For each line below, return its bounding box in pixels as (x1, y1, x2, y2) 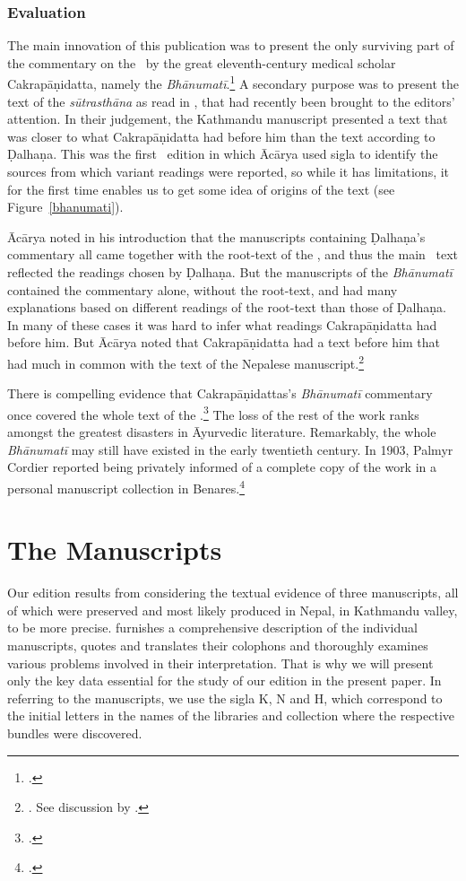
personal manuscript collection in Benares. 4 (7, 475, 245, 497)
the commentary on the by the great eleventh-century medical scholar (7, 53, 396, 72)
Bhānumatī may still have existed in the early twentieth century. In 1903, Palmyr (7, 440, 453, 458)
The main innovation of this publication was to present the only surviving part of (7, 36, 454, 55)
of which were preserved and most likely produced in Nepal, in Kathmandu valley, (7, 600, 458, 619)
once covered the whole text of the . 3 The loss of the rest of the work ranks (7, 402, 419, 423)
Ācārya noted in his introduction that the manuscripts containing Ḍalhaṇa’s (7, 227, 426, 246)
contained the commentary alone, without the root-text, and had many (7, 280, 398, 299)
